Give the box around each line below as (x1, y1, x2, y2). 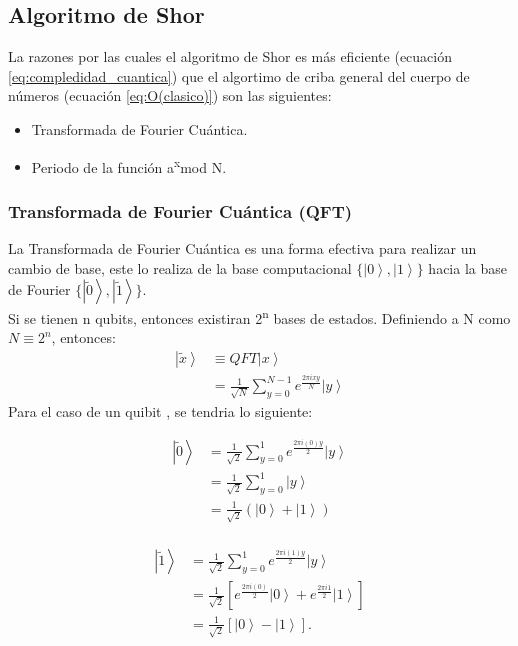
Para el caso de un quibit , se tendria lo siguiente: (8, 401, 313, 422)
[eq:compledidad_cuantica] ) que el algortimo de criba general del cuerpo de (8, 65, 470, 86)
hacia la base (428, 257, 507, 278)
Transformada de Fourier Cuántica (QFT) (8, 198, 353, 223)
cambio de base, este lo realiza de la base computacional (8, 257, 352, 278)
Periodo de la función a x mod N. (31, 153, 227, 177)
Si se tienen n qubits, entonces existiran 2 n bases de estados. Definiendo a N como (8, 305, 511, 328)
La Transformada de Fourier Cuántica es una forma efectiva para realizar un (8, 238, 477, 259)
